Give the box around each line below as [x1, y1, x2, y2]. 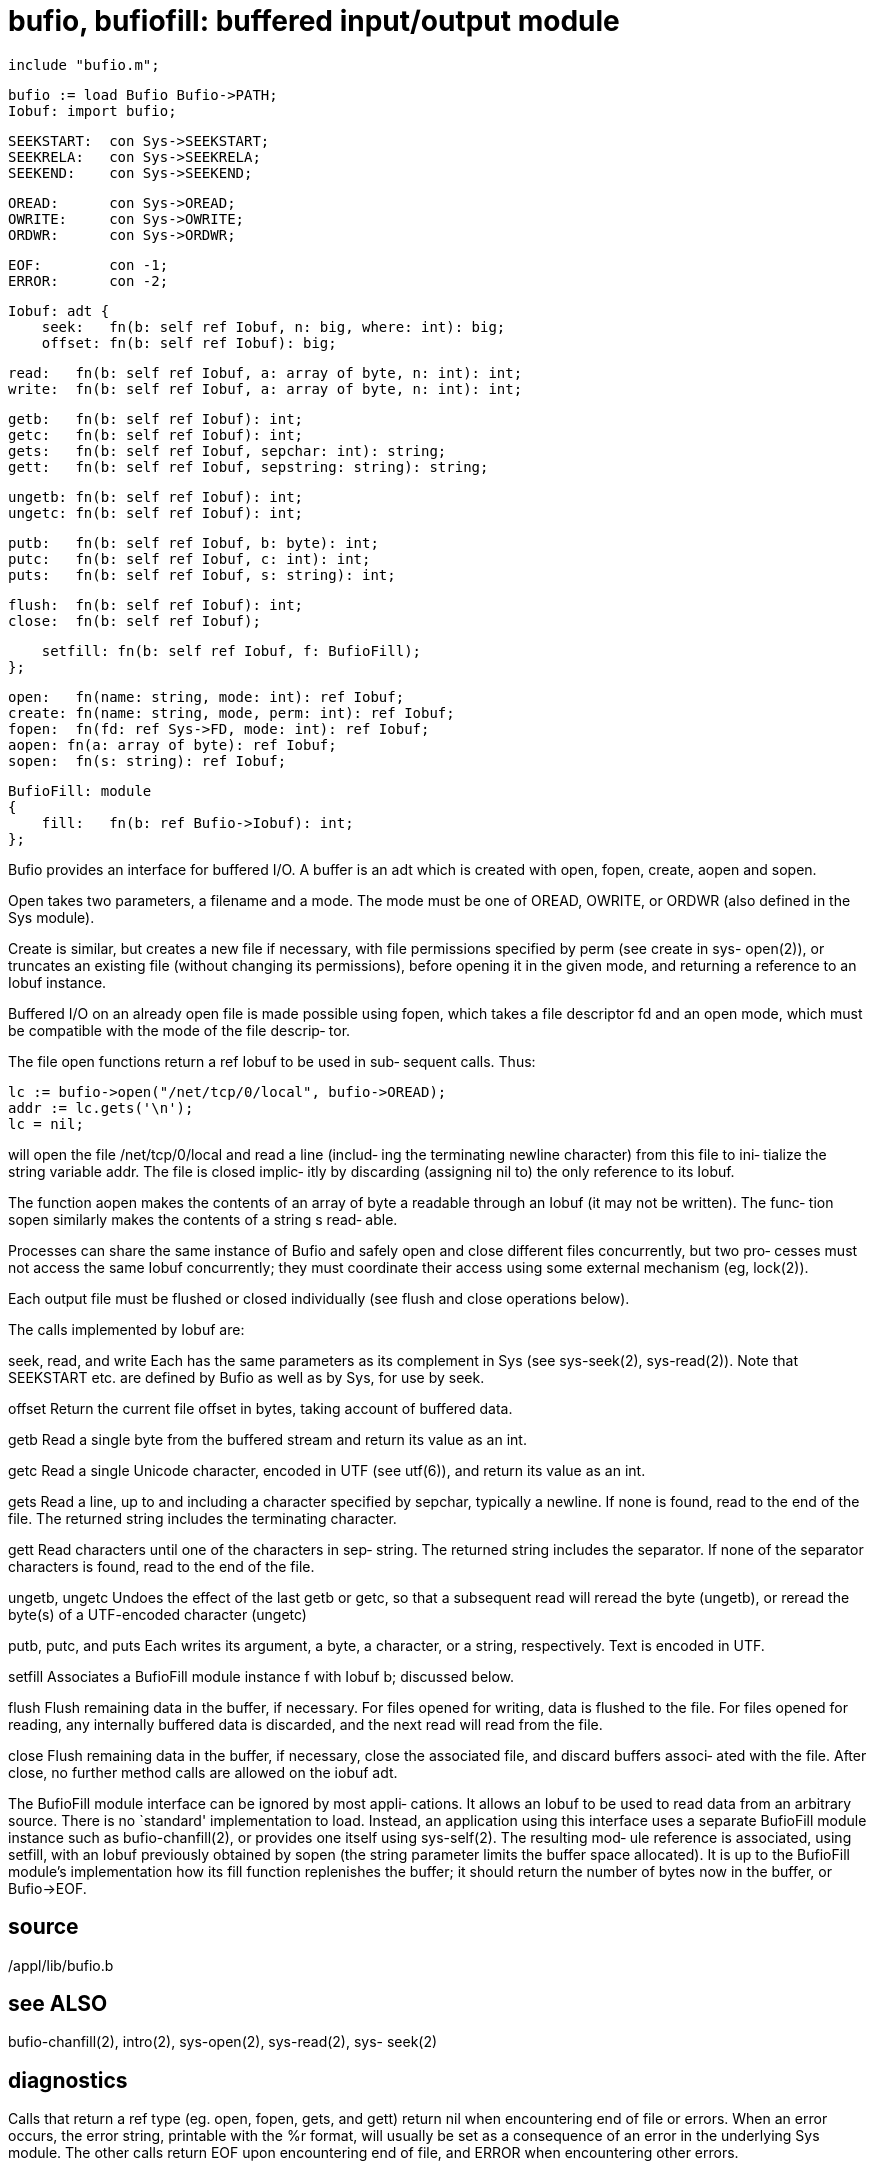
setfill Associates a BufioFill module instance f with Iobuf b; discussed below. [8, 1667, 515, 1685]
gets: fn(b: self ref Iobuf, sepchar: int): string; [8, 442, 447, 459]
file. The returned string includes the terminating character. [8, 1509, 397, 1527]
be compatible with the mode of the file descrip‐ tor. [8, 1021, 351, 1039]
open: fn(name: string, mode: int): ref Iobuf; [8, 688, 405, 705]
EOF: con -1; [8, 256, 169, 273]
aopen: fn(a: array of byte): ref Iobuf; [8, 736, 337, 753]
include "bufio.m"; [8, 56, 160, 73]
